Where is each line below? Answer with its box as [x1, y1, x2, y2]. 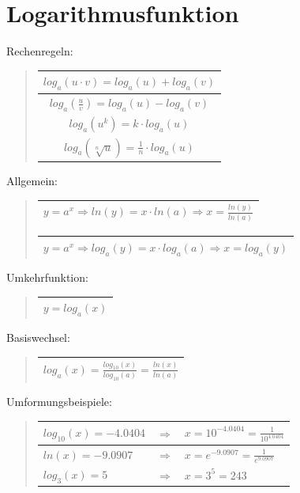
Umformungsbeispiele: [6, 393, 112, 410]
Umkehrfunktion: [6, 269, 88, 286]
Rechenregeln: [6, 43, 73, 59]
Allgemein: [6, 173, 58, 189]
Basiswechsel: [6, 329, 70, 346]
